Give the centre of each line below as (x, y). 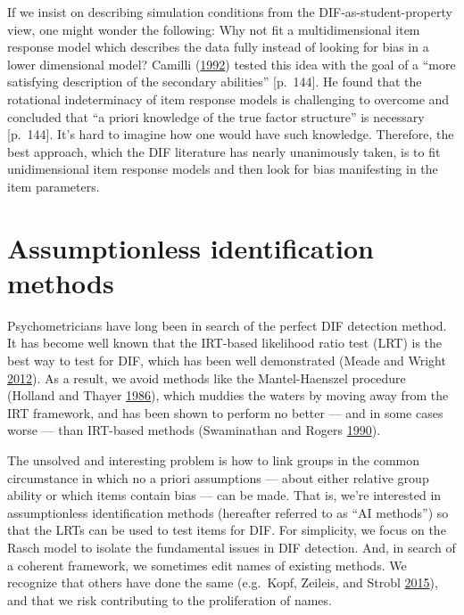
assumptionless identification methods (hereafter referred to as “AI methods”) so (228, 512)
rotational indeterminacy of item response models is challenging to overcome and (228, 98)
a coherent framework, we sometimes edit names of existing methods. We (207, 565)
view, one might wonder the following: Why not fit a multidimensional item (214, 29)
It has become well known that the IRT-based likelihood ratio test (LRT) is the (225, 343)
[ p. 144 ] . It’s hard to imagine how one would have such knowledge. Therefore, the (231, 134)
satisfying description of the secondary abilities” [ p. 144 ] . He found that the (215, 82)
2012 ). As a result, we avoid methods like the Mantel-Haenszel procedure (207, 377)
